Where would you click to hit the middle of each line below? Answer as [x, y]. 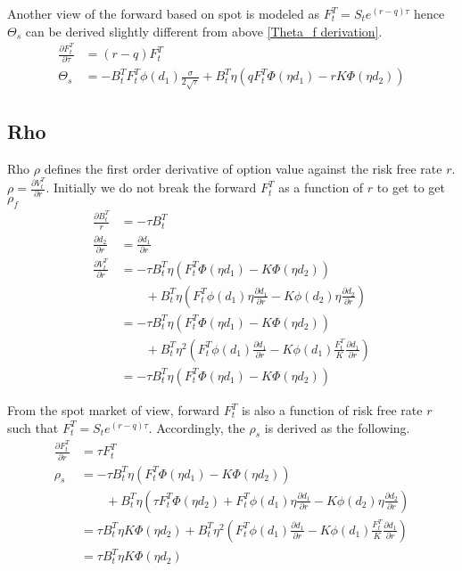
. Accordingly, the [197, 427]
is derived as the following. [337, 427]
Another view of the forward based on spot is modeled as [164, 13]
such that [33, 427]
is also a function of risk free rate [332, 410]
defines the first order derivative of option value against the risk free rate [243, 168]
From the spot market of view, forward [114, 410]
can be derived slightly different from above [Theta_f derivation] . [204, 31]
